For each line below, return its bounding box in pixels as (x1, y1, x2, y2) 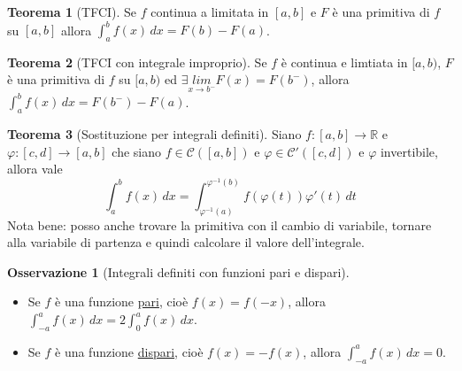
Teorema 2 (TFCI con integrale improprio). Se (7, 52, 267, 71)
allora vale (7, 159, 63, 178)
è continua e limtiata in (281, 52, 408, 71)
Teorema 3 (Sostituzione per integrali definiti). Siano (7, 125, 302, 143)
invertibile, (380, 142, 438, 160)
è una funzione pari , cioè (55, 292, 189, 311)
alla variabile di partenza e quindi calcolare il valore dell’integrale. (7, 233, 365, 251)
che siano (112, 142, 162, 160)
